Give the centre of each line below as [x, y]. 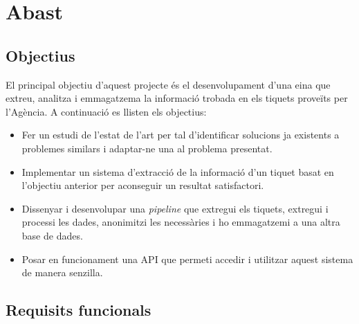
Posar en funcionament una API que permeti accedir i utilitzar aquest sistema [187, 259]
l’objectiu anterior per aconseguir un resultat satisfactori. [143, 185]
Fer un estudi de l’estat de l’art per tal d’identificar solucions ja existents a [181, 135]
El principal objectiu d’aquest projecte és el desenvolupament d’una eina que [168, 84]
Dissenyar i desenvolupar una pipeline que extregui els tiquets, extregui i [175, 208]
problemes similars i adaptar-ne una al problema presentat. [147, 148]
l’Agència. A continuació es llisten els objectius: [106, 111]
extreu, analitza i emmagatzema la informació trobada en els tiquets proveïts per [177, 98]
